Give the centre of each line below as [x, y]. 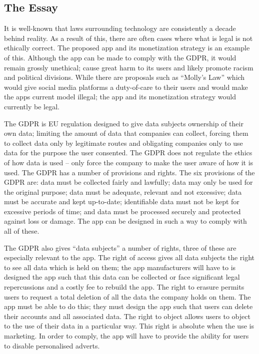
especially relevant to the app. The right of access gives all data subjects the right [129, 257]
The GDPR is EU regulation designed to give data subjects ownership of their [124, 123]
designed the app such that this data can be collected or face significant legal [122, 277]
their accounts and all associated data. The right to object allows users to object [127, 316]
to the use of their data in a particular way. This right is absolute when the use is [129, 326]
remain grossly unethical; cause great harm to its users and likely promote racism [129, 67]
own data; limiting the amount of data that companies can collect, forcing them [126, 133]
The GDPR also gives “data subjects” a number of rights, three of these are [120, 247]
